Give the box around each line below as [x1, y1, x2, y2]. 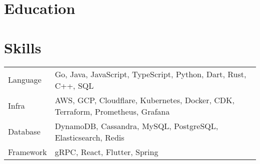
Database [8, 126, 40, 137]
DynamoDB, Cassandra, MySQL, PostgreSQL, [54, 120, 218, 132]
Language [8, 74, 41, 85]
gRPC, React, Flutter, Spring [54, 146, 158, 158]
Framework [8, 146, 47, 158]
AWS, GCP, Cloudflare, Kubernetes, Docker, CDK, [54, 94, 234, 106]
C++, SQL [54, 79, 94, 91]
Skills [4, 37, 41, 57]
